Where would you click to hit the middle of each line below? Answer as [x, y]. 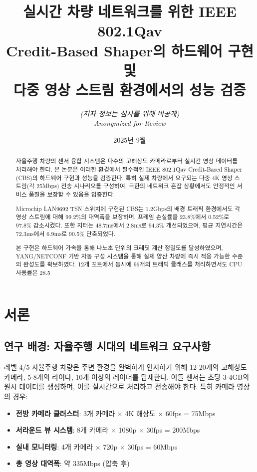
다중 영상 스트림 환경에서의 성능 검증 [130, 89]
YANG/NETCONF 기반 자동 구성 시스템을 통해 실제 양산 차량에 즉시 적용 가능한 [123, 256]
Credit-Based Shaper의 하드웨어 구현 [130, 50]
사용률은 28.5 [33, 273]
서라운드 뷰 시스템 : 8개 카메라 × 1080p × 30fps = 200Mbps [108, 430]
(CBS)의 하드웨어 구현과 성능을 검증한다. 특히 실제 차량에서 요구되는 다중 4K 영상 [124, 177]
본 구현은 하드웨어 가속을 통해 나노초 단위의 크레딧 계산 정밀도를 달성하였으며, [119, 248]
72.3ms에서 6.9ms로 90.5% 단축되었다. [66, 233]
